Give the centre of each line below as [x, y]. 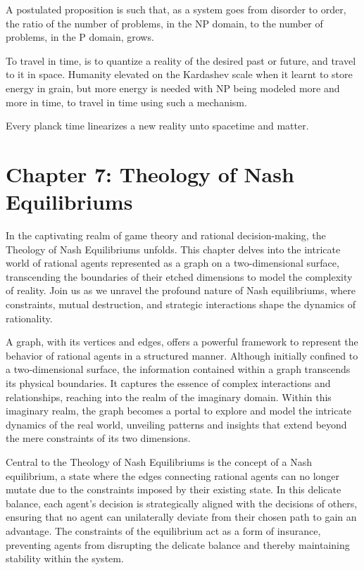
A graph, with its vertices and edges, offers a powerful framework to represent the [182, 342]
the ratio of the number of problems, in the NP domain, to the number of [164, 23]
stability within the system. [65, 558]
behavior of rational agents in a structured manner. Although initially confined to [182, 355]
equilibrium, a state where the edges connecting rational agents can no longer [173, 475]
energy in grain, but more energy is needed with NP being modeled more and [173, 88]
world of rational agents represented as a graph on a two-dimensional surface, [172, 263]
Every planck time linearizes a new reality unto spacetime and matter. [157, 126]
